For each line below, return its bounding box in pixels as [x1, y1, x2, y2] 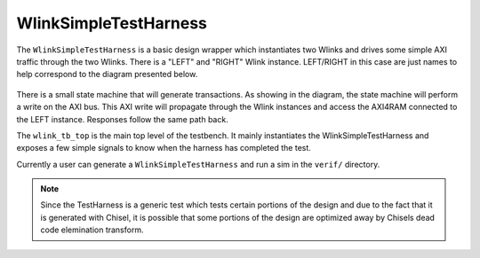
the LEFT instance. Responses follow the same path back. [16, 113, 228, 124]
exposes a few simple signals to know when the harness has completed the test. [16, 143, 311, 153]
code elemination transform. [40, 224, 144, 235]
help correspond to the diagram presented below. [16, 69, 198, 80]
